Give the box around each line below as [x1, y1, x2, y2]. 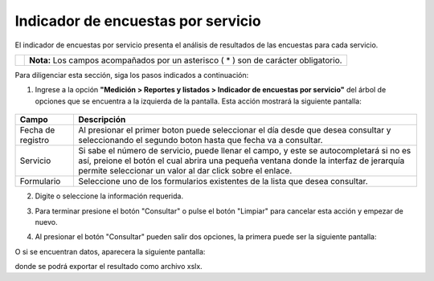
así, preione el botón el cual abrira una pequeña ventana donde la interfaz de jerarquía [77, 155, 405, 166]
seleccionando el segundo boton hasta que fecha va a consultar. [77, 135, 323, 146]
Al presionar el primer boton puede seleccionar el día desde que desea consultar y [77, 124, 391, 136]
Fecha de [19, 124, 55, 136]
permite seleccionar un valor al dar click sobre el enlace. [77, 165, 293, 177]
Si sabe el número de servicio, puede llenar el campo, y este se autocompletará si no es [77, 145, 411, 157]
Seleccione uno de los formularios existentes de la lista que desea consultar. [77, 176, 369, 187]
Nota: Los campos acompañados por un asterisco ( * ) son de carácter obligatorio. [29, 55, 342, 66]
